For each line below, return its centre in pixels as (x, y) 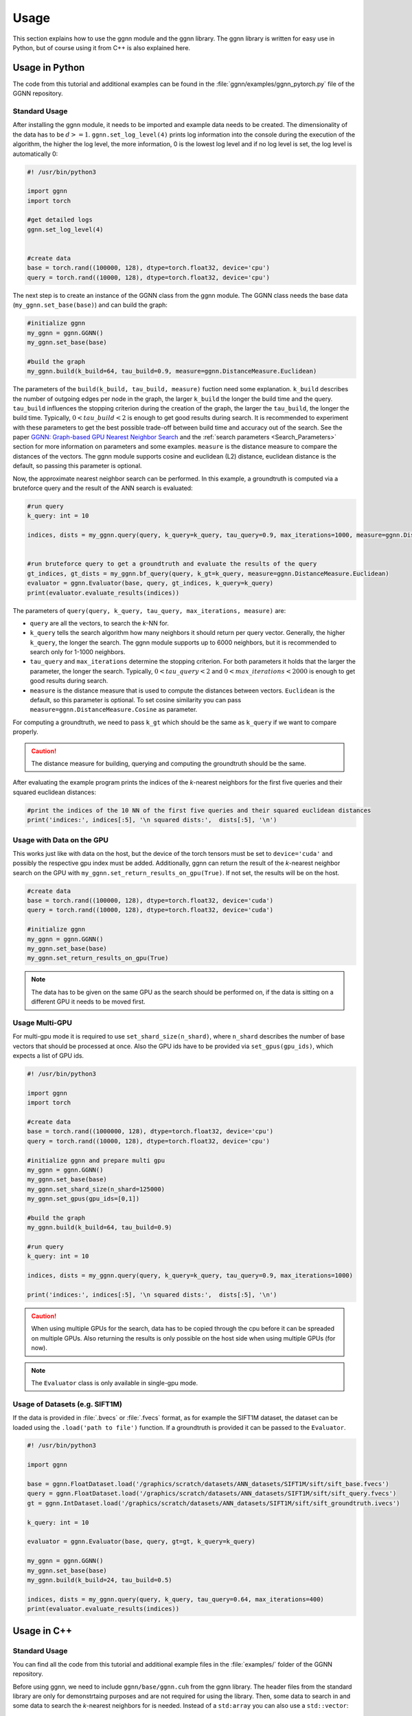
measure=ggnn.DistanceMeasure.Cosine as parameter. (114, 710)
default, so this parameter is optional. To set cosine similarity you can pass (136, 700)
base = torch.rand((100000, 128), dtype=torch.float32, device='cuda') (150, 901)
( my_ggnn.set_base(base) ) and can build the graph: (90, 305)
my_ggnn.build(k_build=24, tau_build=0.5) (100, 1580)
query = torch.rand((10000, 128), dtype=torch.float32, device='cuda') (150, 910)
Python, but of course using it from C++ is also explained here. (102, 47)
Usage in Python (49, 68)
